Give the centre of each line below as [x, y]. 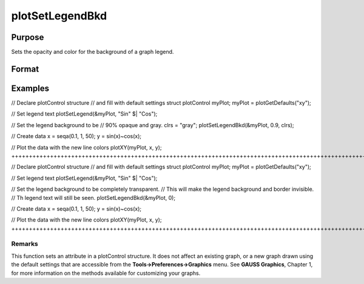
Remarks [25, 244]
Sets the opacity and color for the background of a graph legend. [93, 52]
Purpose [28, 37]
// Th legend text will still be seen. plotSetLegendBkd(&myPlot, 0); [93, 197]
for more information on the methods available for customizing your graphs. [106, 273]
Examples [30, 88]
